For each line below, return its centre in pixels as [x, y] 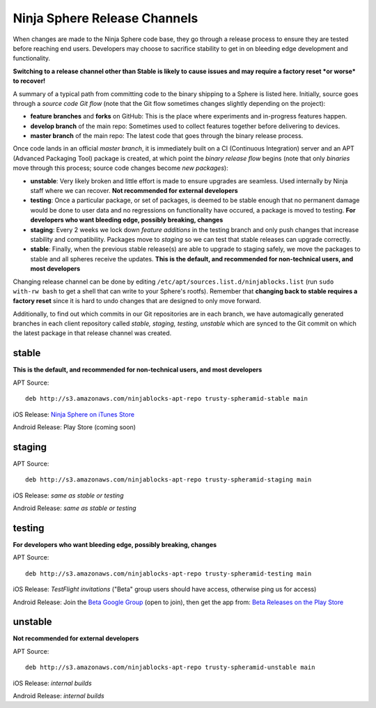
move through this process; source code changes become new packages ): [121, 168]
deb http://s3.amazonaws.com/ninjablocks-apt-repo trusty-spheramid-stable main [167, 399]
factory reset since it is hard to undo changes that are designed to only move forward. [137, 301]
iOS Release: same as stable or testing [68, 495]
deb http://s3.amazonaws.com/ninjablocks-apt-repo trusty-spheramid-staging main [169, 480]
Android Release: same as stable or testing [75, 508]
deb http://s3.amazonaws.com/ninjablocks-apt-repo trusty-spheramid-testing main [169, 574]
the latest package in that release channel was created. [92, 333]
